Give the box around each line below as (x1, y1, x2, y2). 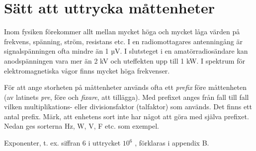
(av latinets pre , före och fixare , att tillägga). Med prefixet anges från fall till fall (4, 91, 249, 102)
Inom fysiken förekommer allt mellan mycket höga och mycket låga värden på (4, 26, 240, 37)
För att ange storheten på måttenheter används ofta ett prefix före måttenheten (4, 82, 247, 92)
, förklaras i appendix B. (135, 138, 209, 148)
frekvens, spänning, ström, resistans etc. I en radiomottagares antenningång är (4, 36, 243, 46)
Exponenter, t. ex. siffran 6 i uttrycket (4, 138, 121, 148)
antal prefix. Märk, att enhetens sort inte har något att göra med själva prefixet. (4, 111, 249, 121)
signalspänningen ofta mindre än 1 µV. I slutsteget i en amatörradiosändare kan (4, 46, 248, 56)
